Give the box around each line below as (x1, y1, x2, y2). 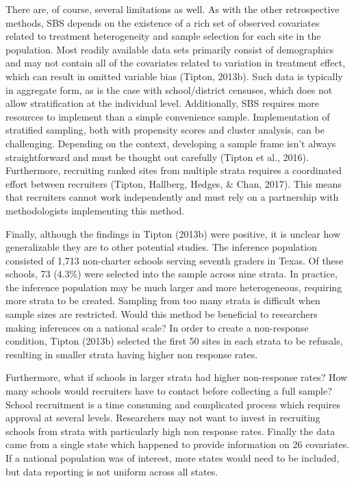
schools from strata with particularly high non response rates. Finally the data (5, 423, 336, 438)
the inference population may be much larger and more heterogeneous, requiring (5, 280, 342, 294)
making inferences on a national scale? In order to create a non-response (5, 320, 309, 334)
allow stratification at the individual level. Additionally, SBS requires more (5, 96, 319, 110)
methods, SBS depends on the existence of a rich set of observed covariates (5, 15, 320, 29)
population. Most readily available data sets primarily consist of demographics (5, 42, 334, 56)
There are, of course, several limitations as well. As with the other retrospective (5, 2, 340, 16)
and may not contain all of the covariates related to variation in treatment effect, (5, 55, 346, 70)
